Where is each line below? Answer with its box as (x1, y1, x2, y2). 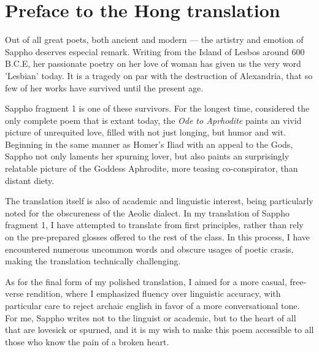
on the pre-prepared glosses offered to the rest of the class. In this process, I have (5, 231, 310, 243)
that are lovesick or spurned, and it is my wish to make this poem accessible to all (5, 323, 314, 336)
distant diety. (5, 174, 55, 186)
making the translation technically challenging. (5, 254, 181, 267)
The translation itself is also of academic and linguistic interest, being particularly (5, 194, 313, 207)
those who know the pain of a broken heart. (5, 335, 169, 348)
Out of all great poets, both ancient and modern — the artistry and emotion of (5, 33, 304, 46)
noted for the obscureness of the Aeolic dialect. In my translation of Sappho (5, 206, 290, 219)
